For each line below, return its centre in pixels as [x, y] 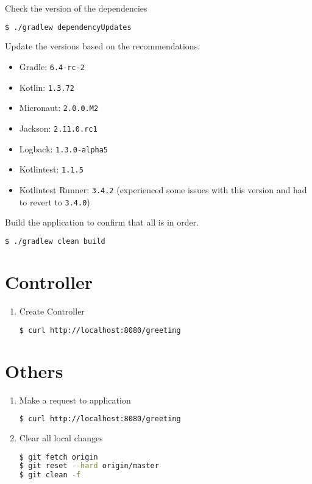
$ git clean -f [50, 475]
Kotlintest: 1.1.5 [51, 169]
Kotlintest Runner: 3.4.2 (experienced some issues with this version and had [163, 190]
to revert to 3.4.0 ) [55, 201]
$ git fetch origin [58, 457]
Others [34, 370]
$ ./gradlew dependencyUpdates [68, 27]
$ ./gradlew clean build [55, 241]
